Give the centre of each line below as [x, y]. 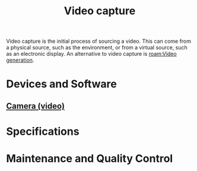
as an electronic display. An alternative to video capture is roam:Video [91, 54]
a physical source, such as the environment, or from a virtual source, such [97, 47]
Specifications [43, 131]
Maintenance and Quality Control [90, 159]
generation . [20, 60]
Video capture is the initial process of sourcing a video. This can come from [99, 41]
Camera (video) [36, 106]
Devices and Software [61, 84]
